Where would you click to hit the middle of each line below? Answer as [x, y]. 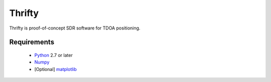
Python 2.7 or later [53, 55]
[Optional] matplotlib [56, 69]
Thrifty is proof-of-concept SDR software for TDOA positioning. [75, 28]
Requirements [32, 42]
